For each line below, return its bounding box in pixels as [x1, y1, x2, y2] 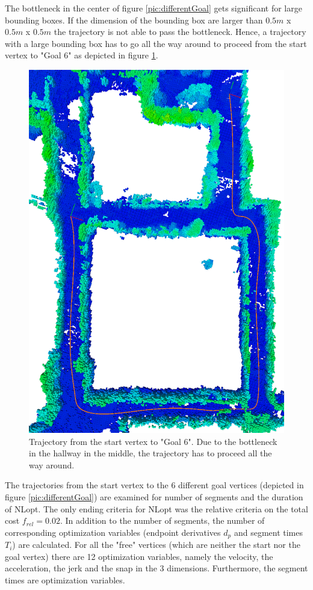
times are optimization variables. [5, 573, 125, 586]
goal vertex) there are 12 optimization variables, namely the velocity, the [5, 550, 273, 562]
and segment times [234, 526, 303, 538]
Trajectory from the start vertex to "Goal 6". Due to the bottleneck [29, 435, 277, 447]
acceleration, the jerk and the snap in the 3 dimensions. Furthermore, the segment [5, 562, 308, 574]
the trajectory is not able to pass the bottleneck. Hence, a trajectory [54, 25, 306, 38]
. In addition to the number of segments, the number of [60, 514, 265, 527]
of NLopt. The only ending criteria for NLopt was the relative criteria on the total [5, 502, 308, 515]
